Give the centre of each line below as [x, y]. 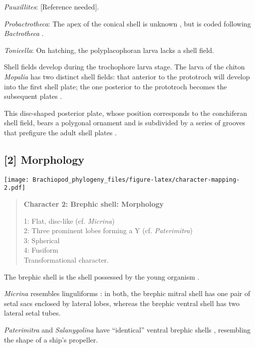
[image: [17, 179]
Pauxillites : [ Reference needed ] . [52, 6]
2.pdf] [15, 188]
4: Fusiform [41, 250]
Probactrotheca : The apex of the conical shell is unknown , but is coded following [127, 23]
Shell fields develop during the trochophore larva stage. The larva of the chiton [125, 67]
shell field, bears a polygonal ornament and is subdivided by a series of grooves [125, 123]
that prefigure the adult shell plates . [60, 132]
